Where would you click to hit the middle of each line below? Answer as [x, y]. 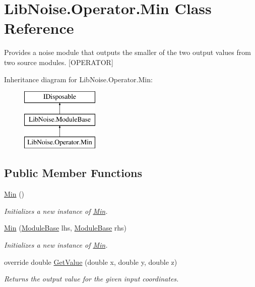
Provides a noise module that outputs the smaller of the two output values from [127, 52]
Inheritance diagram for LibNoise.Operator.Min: [78, 79]
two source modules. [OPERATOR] [59, 62]
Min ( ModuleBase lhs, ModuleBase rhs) [66, 228]
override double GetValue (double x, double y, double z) [91, 262]
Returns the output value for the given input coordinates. [91, 279]
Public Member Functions [73, 173]
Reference [39, 28]
